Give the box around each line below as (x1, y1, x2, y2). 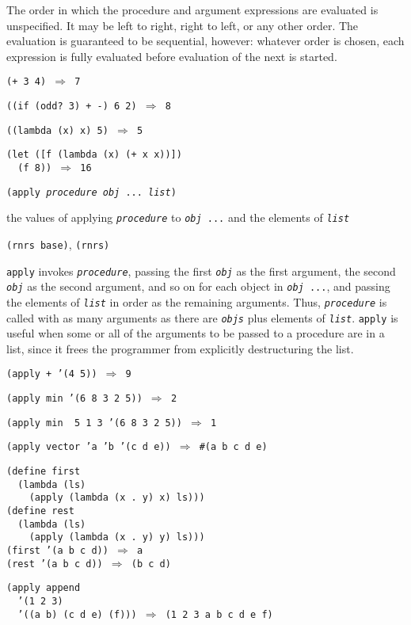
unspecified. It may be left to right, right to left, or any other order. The (6, 17, 359, 33)
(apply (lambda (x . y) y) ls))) (29, 532, 205, 543)
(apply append (6, 582, 81, 594)
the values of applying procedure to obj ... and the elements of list (6, 209, 350, 226)
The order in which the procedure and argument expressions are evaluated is (6, 2, 379, 17)
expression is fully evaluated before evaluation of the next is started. (6, 48, 337, 64)
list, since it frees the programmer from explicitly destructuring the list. (6, 340, 354, 356)
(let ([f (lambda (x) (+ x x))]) (6, 149, 182, 161)
